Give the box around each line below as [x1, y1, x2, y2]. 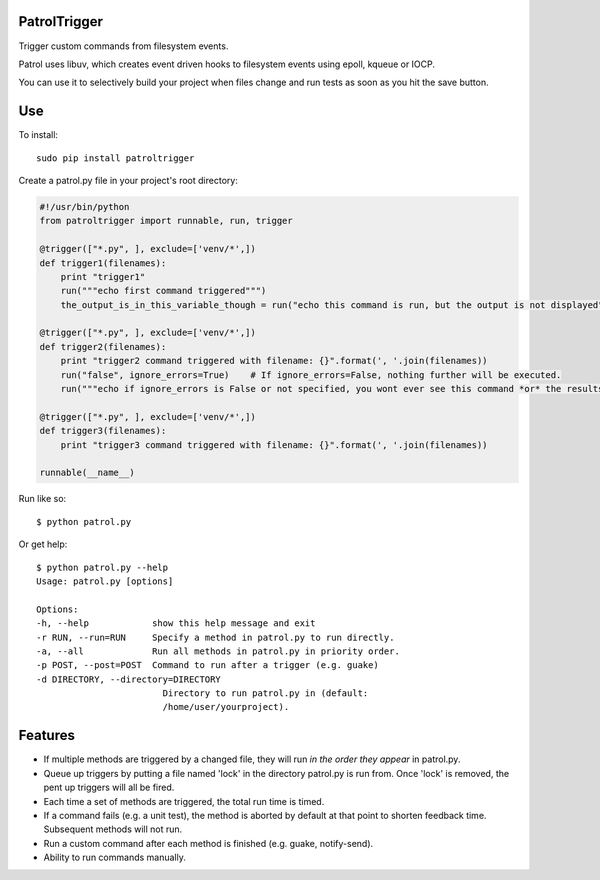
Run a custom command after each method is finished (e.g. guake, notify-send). [43, 837, 374, 849]
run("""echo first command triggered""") [60, 285, 267, 297]
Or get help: [18, 538, 68, 550]
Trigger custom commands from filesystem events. [18, 40, 229, 52]
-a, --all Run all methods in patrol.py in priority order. [36, 645, 400, 657]
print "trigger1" [60, 271, 146, 282]
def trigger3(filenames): [39, 425, 167, 437]
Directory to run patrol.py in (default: [162, 688, 369, 699]
